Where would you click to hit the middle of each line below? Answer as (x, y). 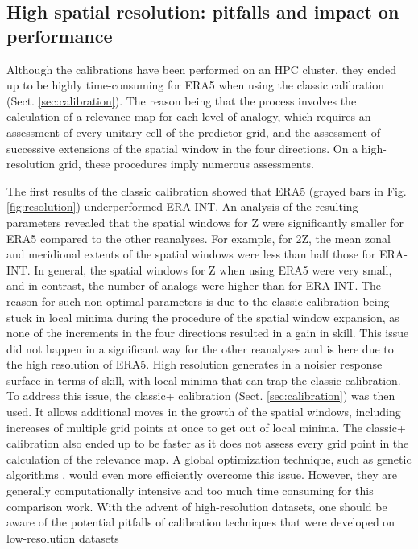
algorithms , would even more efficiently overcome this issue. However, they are (202, 475)
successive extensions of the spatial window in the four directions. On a (182, 148)
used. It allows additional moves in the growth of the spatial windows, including (204, 412)
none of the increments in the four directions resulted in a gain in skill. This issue (208, 333)
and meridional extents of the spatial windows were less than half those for (191, 254)
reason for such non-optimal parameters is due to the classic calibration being (198, 301)
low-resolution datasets (63, 537)
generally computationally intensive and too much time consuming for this (190, 491)
